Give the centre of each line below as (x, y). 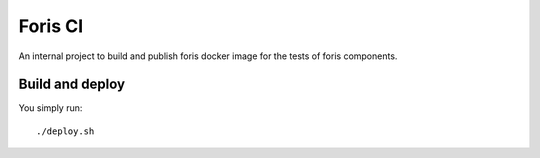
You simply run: (50, 108)
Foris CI (51, 26)
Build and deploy (71, 84)
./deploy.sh (65, 131)
